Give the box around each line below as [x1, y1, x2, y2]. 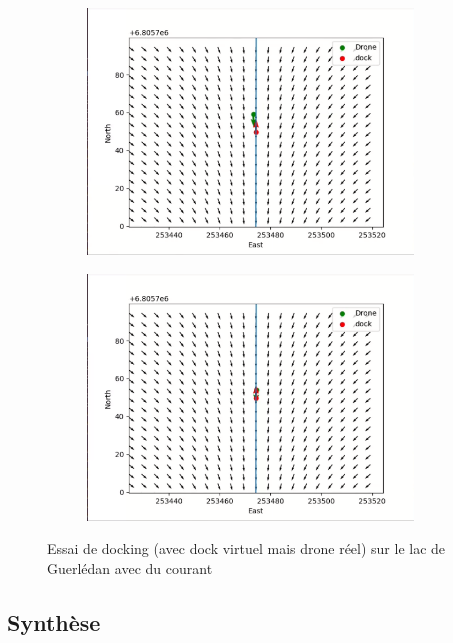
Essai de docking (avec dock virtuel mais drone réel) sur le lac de [47, 538, 446, 559]
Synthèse [7, 606, 101, 637]
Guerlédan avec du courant [47, 557, 213, 578]
